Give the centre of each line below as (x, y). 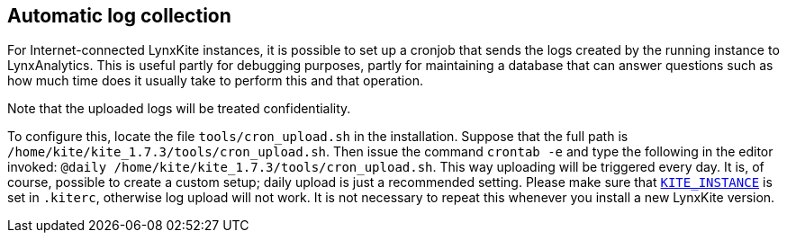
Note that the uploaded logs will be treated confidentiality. (179, 109)
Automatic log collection (119, 16)
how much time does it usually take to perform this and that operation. (215, 81)
